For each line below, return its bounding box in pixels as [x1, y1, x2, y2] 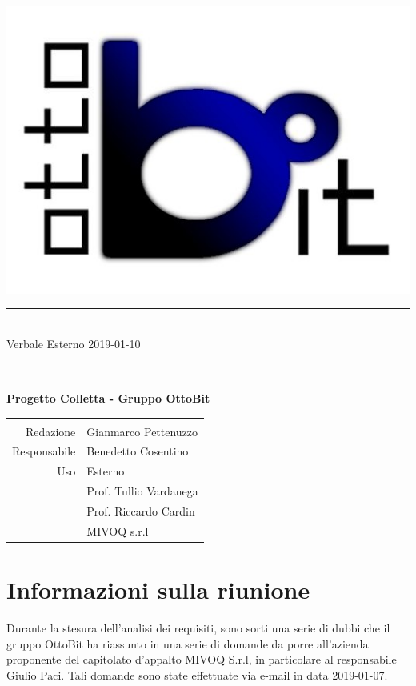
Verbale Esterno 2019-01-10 [6, 335, 141, 351]
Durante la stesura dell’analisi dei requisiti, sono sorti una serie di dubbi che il [6, 620, 390, 636]
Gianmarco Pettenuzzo [86, 423, 198, 439]
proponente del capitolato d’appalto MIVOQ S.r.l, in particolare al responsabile [6, 651, 397, 668]
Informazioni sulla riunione [6, 573, 310, 606]
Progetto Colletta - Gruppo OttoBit [6, 389, 210, 406]
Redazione [25, 423, 76, 439]
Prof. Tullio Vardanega [86, 483, 198, 499]
